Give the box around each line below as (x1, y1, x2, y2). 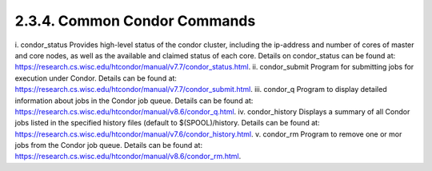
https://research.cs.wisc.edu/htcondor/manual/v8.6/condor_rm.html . (14, 152, 242, 161)
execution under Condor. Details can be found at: (14, 73, 178, 83)
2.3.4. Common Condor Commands (14, 12, 256, 30)
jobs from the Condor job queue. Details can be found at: (14, 141, 203, 150)
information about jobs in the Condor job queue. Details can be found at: (14, 96, 254, 105)
